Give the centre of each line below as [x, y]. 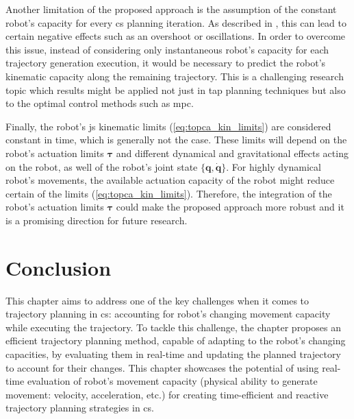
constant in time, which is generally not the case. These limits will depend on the [176, 140]
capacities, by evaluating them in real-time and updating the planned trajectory [173, 354]
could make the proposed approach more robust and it [230, 207]
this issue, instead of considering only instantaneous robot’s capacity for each [167, 49]
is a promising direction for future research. [97, 220]
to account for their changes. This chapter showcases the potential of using [162, 367]
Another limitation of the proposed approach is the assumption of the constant [171, 9]
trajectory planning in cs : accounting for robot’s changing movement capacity [168, 314]
